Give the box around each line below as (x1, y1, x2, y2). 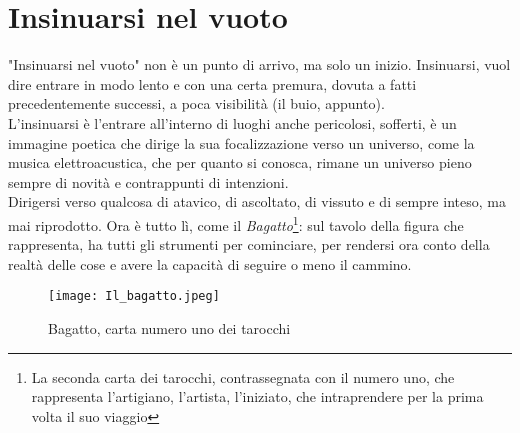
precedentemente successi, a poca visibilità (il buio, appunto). (8, 93, 385, 114)
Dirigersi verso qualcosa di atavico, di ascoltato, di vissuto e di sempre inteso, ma (8, 191, 506, 212)
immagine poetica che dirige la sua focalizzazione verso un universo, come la (8, 132, 475, 153)
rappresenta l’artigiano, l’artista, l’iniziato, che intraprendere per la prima (31, 386, 484, 407)
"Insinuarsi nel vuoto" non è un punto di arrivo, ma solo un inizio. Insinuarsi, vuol (8, 54, 511, 75)
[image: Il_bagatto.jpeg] (48, 289, 220, 304)
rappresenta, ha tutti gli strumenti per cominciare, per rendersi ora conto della (8, 234, 490, 255)
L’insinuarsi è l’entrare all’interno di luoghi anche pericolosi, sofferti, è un (8, 112, 457, 133)
